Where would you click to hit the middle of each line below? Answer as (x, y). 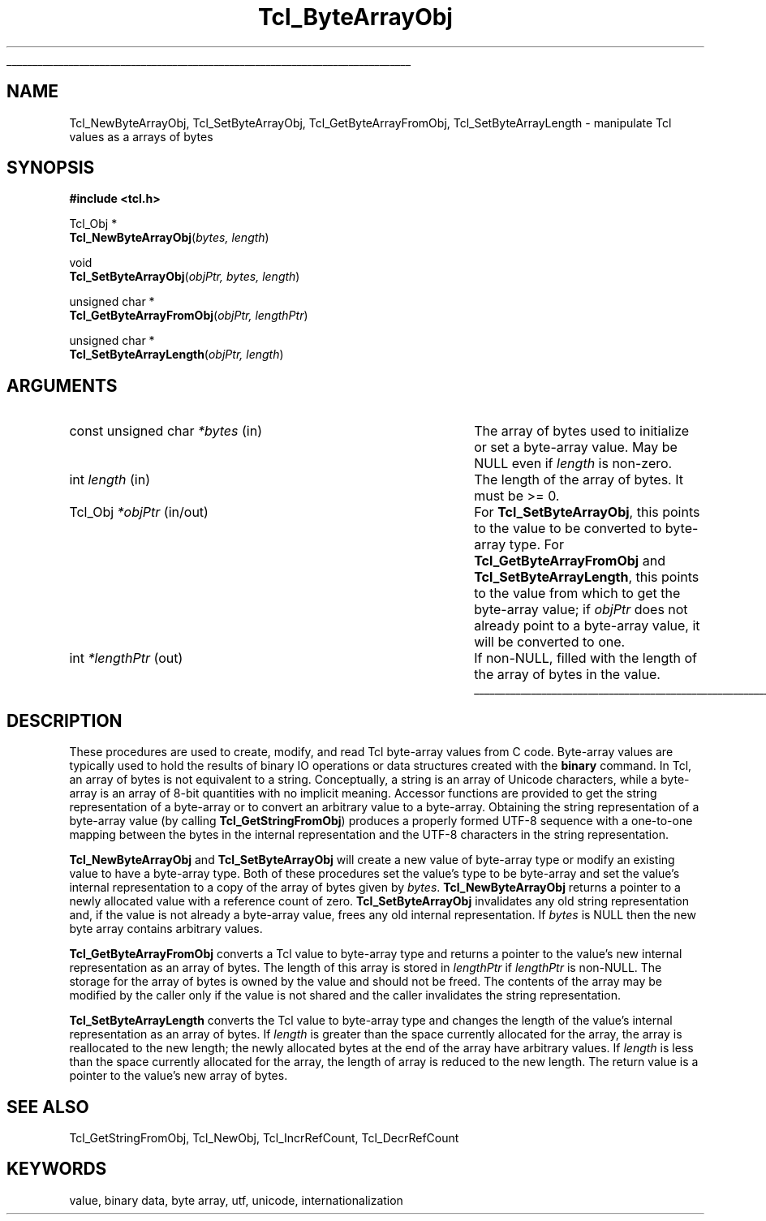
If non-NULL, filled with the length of (585, 658)
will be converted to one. (550, 642)
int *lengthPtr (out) (126, 658)
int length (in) (110, 480)
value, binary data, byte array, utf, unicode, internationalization (236, 1200)
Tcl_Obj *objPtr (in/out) (139, 512)
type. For (536, 545)
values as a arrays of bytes (141, 136)
